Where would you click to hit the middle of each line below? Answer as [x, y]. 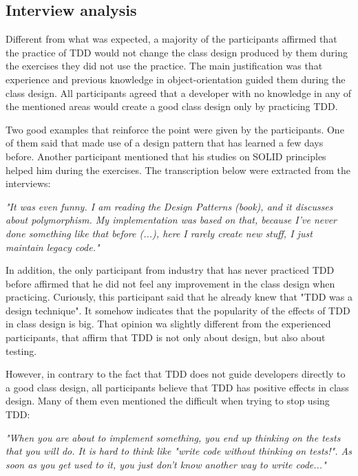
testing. [21, 350]
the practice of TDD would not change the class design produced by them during [177, 52]
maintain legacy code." [53, 247]
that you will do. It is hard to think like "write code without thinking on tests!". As [179, 451]
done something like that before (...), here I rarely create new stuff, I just [159, 233]
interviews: [28, 183]
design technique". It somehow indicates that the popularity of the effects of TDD [178, 310]
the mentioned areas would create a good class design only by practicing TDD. [172, 106]
